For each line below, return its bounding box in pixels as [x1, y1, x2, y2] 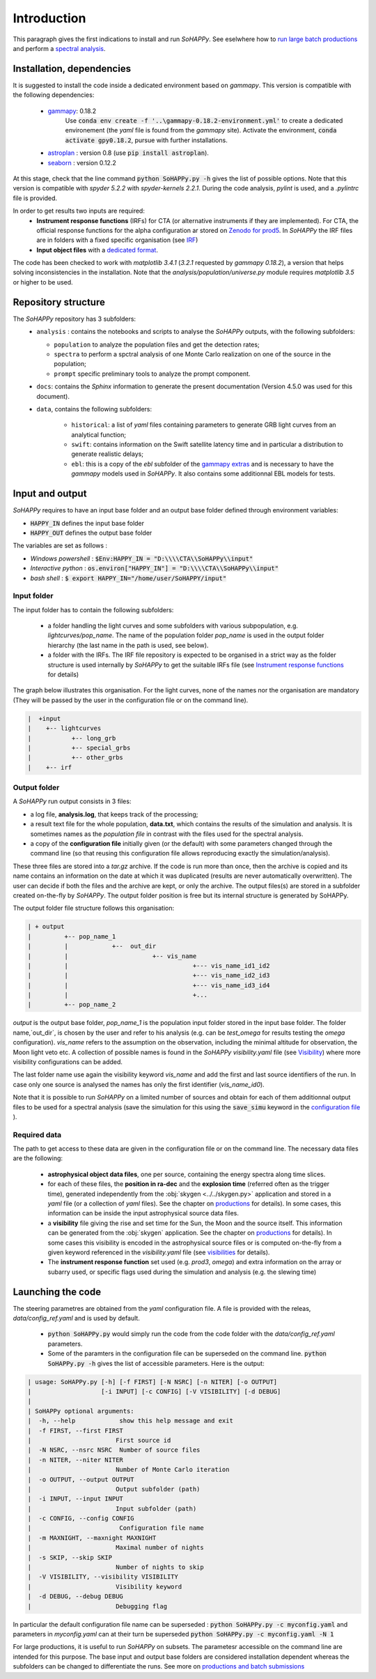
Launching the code [13, 1286, 101, 1298]
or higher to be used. [13, 278, 73, 286]
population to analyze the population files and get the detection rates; [54, 340, 260, 349]
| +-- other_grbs [27, 754, 123, 761]
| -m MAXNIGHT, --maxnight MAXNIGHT [27, 1534, 157, 1542]
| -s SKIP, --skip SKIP [27, 1553, 113, 1561]
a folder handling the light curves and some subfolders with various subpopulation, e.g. [47, 621, 299, 630]
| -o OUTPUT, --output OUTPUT [27, 1475, 135, 1483]
